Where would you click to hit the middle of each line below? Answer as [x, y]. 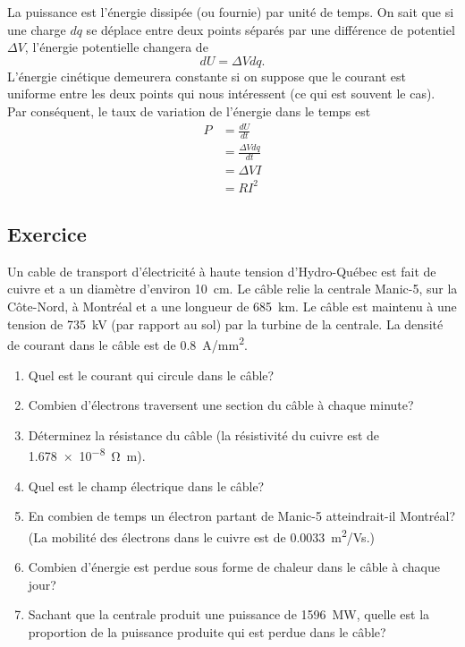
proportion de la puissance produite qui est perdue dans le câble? [207, 631]
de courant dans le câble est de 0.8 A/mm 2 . [127, 343]
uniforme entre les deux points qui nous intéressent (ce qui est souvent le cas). [221, 94]
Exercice [47, 234]
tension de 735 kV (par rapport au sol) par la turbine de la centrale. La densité [225, 323]
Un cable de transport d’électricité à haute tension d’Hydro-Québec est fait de [222, 271]
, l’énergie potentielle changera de [116, 47]
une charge [37, 29]
